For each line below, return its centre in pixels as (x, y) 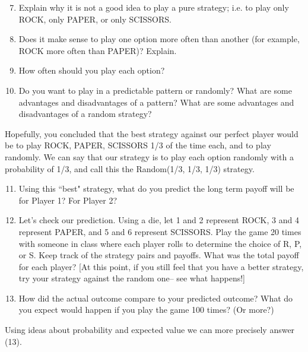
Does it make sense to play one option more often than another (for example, (159, 39)
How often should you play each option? (92, 70)
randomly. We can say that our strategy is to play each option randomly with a (149, 156)
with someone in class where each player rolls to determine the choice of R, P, (160, 243)
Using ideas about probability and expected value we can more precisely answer (150, 330)
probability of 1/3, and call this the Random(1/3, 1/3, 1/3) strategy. (130, 168)
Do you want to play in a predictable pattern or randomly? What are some (155, 90)
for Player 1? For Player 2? (68, 200)
